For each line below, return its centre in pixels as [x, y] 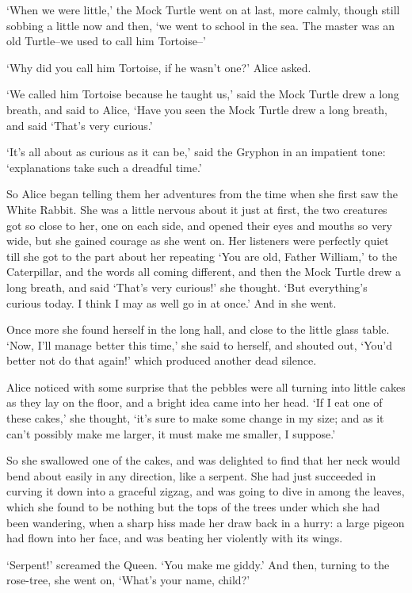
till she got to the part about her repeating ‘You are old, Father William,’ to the [202, 256]
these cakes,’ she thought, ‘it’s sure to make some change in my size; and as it [195, 418]
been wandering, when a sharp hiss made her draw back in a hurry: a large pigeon [206, 522]
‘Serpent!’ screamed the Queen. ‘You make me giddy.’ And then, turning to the [198, 564]
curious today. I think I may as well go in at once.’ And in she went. [172, 302]
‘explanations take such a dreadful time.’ [104, 167]
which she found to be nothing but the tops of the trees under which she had [193, 507]
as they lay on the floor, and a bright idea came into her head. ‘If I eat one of [195, 402]
